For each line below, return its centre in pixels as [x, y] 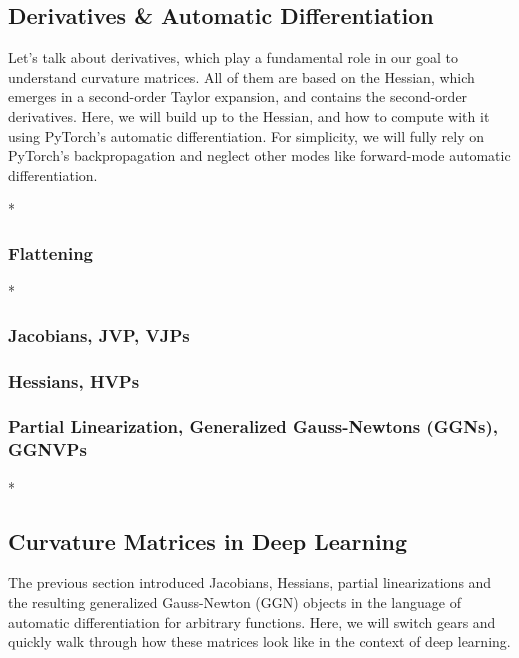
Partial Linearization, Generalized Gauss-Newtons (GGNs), [253, 426]
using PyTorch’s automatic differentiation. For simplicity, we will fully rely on [246, 135]
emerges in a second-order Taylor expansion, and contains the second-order [238, 96]
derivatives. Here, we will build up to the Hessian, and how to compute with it [249, 115]
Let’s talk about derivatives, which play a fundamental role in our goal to [233, 57]
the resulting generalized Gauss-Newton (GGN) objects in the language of [234, 601]
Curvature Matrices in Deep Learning [208, 540]
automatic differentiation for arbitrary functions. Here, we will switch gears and [252, 621]
